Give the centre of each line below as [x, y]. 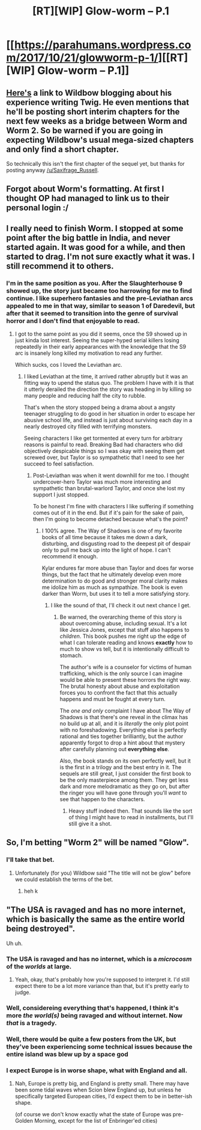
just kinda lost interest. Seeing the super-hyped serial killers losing [97, 340]
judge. [23, 992]
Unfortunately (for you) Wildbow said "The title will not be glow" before [103, 873]
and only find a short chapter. [63, 149]
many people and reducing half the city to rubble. [85, 396]
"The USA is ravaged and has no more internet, [96, 910]
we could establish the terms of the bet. [64, 879]
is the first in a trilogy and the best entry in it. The [121, 767]
